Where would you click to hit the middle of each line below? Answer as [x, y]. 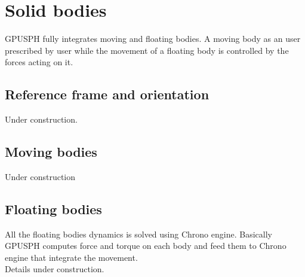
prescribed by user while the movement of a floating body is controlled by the [147, 50]
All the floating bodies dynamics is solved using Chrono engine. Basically [138, 234]
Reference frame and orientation [107, 94]
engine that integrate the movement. [71, 257]
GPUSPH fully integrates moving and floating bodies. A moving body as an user [153, 39]
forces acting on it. [39, 62]
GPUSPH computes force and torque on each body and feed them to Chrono [146, 246]
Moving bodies [51, 152]
